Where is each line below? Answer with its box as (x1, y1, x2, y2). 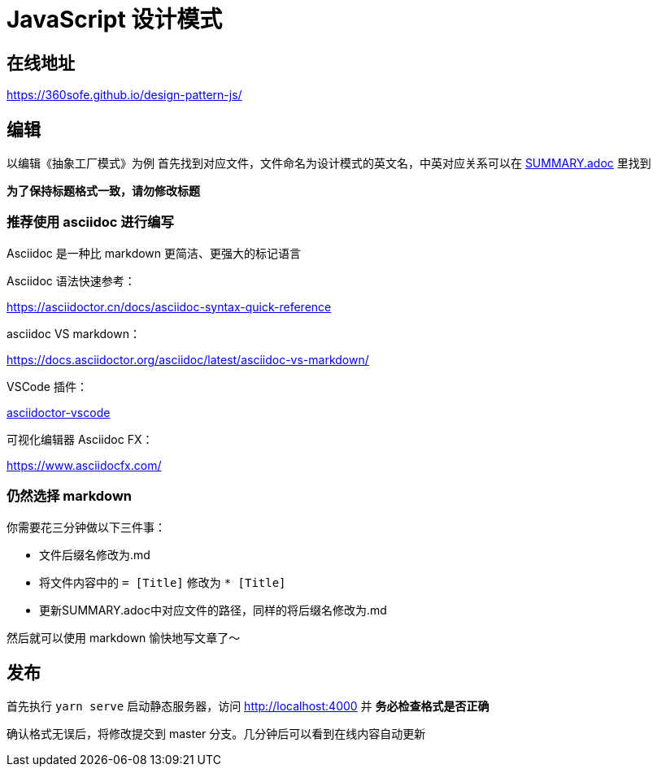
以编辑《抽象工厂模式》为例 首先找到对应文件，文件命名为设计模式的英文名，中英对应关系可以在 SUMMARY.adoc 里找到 (7, 156, 651, 171)
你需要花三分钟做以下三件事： (7, 519, 166, 534)
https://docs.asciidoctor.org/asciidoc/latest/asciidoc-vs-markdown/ (7, 352, 369, 367)
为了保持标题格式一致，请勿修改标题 (7, 184, 200, 198)
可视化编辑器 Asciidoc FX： (7, 432, 154, 446)
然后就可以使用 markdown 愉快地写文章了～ (7, 630, 241, 645)
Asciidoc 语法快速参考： (7, 273, 136, 288)
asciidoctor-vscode (7, 405, 111, 419)
